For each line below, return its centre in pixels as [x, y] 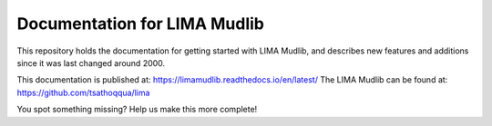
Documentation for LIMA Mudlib [140, 24]
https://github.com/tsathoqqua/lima [83, 92]
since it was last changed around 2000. [91, 63]
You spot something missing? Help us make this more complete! [137, 110]
